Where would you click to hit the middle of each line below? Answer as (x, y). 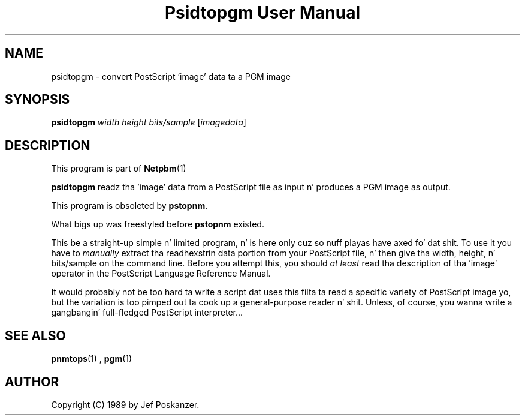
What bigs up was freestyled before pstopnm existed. (158, 224)
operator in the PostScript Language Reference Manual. (161, 274)
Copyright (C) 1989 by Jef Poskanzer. (125, 404)
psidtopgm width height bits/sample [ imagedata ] (149, 122)
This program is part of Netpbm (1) (119, 169)
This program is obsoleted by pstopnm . (129, 206)
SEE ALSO (35, 335)
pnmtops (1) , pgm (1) (92, 359)
